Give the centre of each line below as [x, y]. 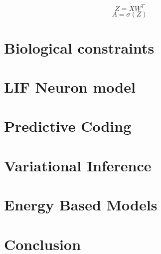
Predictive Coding [68, 126]
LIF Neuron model [70, 87]
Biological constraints [79, 47]
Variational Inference [78, 165]
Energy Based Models [81, 205]
